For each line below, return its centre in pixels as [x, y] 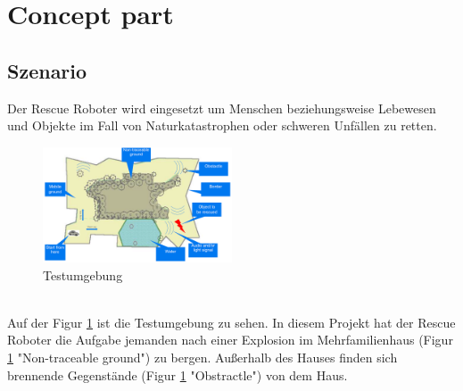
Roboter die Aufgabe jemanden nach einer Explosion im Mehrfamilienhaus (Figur [230, 340]
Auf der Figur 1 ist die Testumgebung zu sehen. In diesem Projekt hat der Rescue [231, 322]
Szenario [47, 70]
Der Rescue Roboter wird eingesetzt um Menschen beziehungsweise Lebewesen [222, 108]
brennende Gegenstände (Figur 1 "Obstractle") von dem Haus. [178, 374]
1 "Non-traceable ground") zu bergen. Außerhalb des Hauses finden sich [203, 357]
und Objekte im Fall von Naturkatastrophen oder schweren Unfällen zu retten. [222, 125]
